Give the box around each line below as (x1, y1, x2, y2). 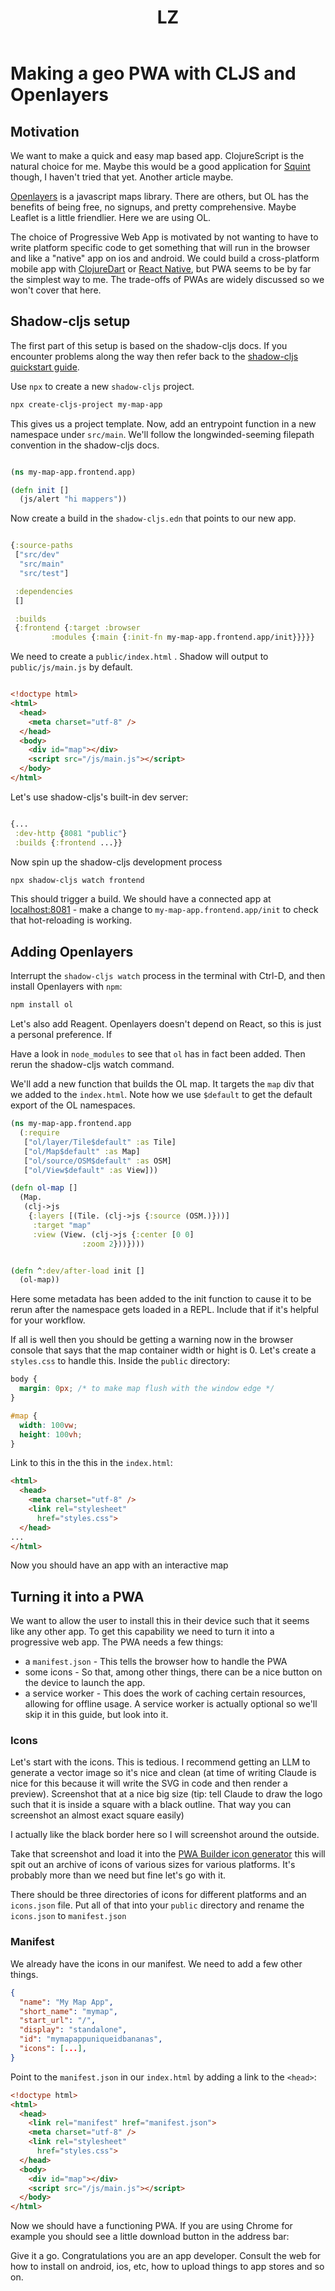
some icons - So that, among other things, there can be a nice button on (24, 1666, 323, 1678)
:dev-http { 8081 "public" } (14, 828, 128, 838)
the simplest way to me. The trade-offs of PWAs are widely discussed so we (10, 274, 325, 285)
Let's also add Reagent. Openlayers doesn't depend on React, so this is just (10, 1018, 322, 1030)
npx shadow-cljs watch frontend (10, 875, 145, 885)
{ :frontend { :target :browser (14, 623, 141, 633)
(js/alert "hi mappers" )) (19, 494, 128, 505)
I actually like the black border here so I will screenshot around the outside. (10, 1829, 320, 1841)
